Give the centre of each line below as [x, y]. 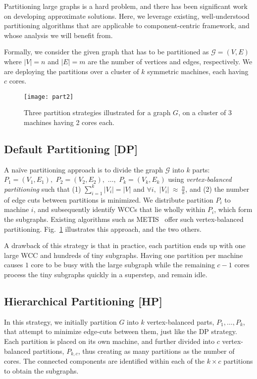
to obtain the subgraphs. [41, 370]
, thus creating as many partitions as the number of [156, 351]
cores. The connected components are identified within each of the [104, 360]
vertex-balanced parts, [180, 321]
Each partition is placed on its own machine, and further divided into [109, 341]
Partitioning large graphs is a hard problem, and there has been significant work [126, 6]
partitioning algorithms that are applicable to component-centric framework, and [127, 25]
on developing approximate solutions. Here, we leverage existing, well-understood [127, 16]
